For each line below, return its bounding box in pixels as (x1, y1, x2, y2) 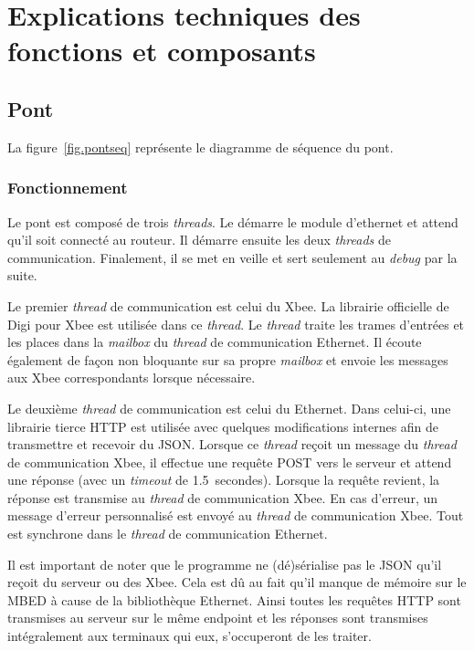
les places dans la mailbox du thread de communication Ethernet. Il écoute (7, 332, 422, 352)
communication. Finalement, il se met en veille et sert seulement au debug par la (7, 247, 458, 267)
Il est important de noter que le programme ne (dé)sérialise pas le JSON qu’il (7, 554, 442, 573)
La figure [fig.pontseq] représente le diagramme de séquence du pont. (7, 137, 394, 156)
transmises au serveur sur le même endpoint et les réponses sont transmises (7, 608, 428, 627)
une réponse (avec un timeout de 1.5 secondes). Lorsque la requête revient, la (7, 470, 440, 489)
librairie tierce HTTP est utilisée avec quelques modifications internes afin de (7, 416, 439, 436)
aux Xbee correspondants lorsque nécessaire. (7, 368, 256, 387)
